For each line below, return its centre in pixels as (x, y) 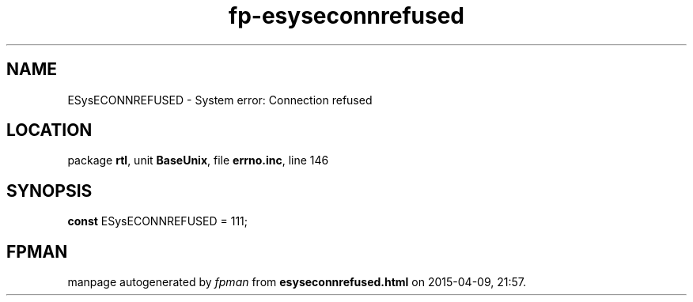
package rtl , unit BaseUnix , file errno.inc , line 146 (198, 160)
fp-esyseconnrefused (346, 16)
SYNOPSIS (49, 191)
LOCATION (49, 130)
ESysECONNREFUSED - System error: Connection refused (220, 100)
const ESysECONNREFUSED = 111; (157, 221)
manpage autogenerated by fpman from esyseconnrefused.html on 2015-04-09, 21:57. (297, 282)
